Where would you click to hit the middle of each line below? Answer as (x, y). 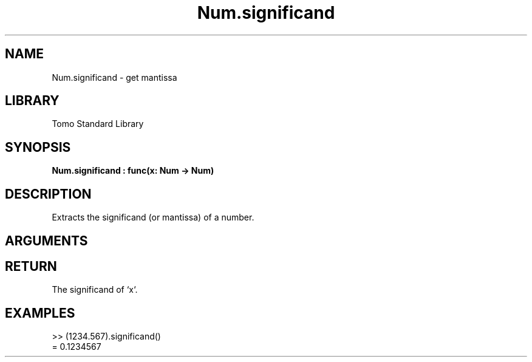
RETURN (31, 266)
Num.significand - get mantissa (114, 77)
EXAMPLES (40, 313)
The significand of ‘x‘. (95, 290)
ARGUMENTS (46, 241)
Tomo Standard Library (98, 124)
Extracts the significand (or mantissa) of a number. (153, 217)
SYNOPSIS (38, 147)
